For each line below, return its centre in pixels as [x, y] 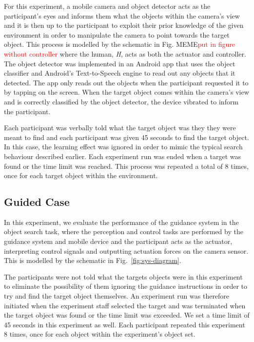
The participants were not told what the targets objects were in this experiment [123, 276]
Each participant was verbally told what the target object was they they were [120, 128]
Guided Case [37, 202]
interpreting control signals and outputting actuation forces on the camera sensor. [126, 251]
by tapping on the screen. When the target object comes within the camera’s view [127, 92]
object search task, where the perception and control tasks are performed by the [124, 231]
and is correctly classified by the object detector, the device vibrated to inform [121, 101]
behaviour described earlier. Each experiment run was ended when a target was [123, 156]
